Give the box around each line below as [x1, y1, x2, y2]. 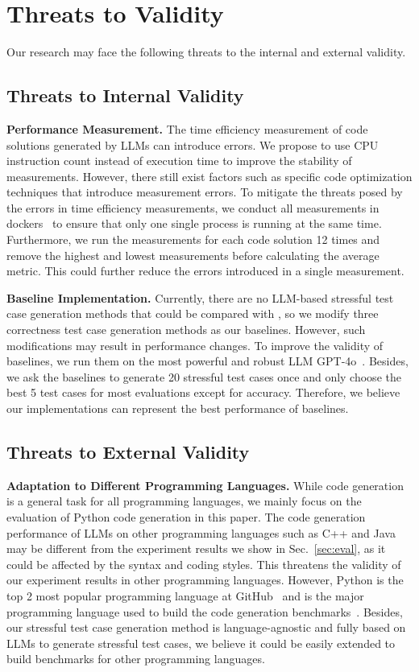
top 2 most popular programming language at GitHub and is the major [6, 587, 364, 604]
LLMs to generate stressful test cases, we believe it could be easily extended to [6, 634, 396, 651]
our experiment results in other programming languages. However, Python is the [6, 571, 404, 588]
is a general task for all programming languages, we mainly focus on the [6, 493, 362, 509]
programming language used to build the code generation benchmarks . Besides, [6, 603, 403, 620]
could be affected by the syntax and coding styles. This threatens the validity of [6, 555, 401, 572]
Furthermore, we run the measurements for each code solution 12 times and [6, 231, 380, 248]
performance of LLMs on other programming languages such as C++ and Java [6, 524, 396, 541]
